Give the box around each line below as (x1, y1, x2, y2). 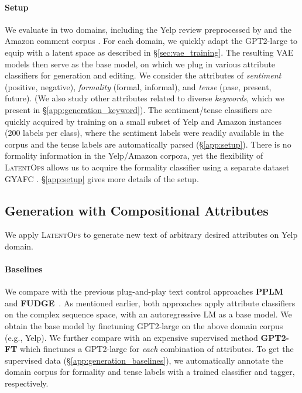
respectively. (5, 377, 49, 389)
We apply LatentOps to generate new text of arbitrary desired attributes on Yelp (5, 228, 298, 241)
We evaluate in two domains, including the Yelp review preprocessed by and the (5, 23, 291, 35)
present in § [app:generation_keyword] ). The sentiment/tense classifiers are (5, 103, 272, 115)
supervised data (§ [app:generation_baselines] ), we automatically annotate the (5, 354, 283, 366)
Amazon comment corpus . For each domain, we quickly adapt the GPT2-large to (5, 35, 297, 47)
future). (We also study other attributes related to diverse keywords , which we (5, 92, 284, 104)
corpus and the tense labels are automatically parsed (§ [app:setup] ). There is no (5, 138, 291, 150)
